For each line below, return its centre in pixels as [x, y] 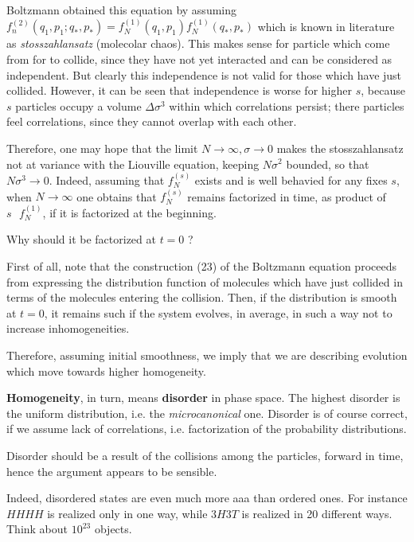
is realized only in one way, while [127, 513]
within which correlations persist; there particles [287, 105]
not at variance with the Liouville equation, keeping [133, 164]
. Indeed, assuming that [107, 179]
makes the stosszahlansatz [340, 148]
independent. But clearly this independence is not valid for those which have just [204, 74]
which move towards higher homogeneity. [106, 370]
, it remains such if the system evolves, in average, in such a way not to [218, 312]
